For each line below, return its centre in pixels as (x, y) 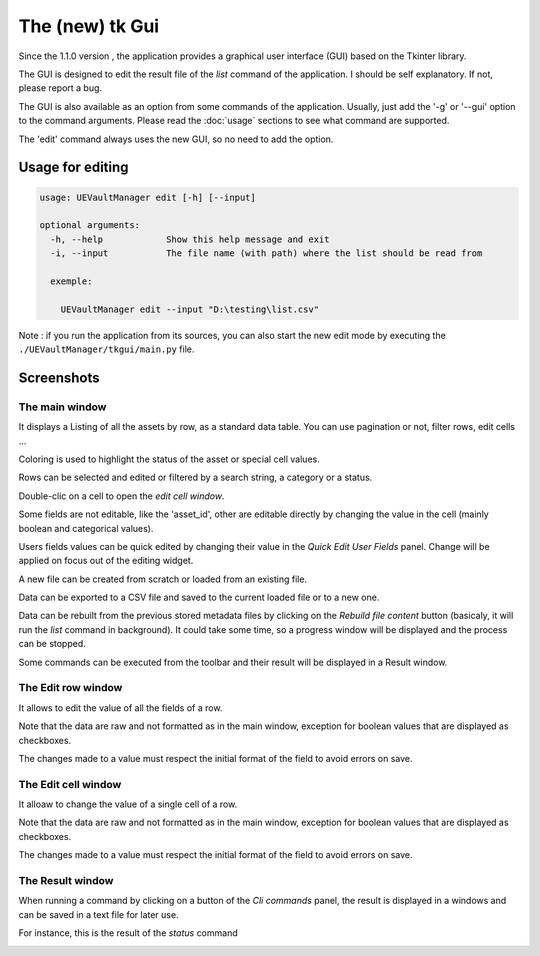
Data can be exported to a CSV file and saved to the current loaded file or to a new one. (199, 597)
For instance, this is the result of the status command (128, 933)
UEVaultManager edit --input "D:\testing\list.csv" (190, 309)
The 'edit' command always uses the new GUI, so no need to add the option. (176, 139)
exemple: (71, 281)
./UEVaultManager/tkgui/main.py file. (106, 349)
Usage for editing (73, 167)
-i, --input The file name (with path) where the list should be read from (266, 253)
